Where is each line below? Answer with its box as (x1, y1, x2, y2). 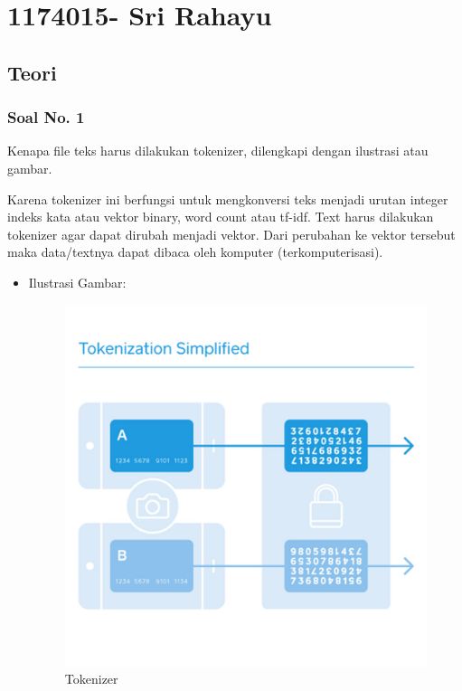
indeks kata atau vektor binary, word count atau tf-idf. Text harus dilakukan (7, 207, 434, 226)
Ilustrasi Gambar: (28, 272, 127, 291)
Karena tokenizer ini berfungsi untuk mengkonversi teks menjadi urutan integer (7, 189, 448, 208)
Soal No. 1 (7, 106, 85, 128)
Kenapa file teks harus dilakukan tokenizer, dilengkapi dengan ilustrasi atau (7, 141, 429, 160)
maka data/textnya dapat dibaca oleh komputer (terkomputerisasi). (7, 242, 383, 261)
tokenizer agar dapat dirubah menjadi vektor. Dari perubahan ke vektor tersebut (7, 224, 456, 243)
